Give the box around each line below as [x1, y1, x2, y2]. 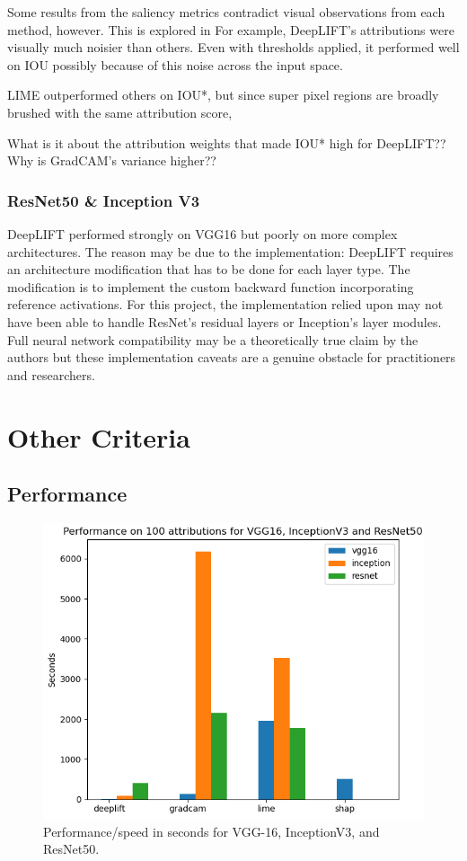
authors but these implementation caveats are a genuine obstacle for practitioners [7, 348, 456, 367]
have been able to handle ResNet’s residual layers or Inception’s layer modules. [7, 312, 442, 331]
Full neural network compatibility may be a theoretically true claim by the [7, 330, 419, 349]
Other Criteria [7, 418, 190, 455]
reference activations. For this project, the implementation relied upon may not [7, 295, 444, 314]
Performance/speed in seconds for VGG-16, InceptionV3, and [43, 821, 380, 840]
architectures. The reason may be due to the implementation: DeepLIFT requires [7, 242, 454, 261]
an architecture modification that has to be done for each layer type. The [7, 260, 410, 279]
